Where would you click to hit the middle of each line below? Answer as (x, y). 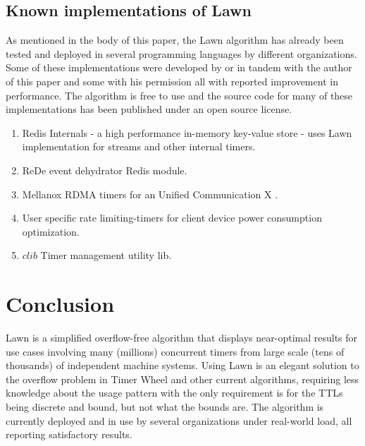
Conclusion (60, 304)
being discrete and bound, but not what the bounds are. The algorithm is (165, 407)
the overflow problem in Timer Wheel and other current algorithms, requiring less (182, 379)
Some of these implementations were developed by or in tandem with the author (179, 67)
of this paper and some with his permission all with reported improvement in (172, 81)
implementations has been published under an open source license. (149, 109)
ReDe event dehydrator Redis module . (105, 170)
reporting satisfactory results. (69, 434)
